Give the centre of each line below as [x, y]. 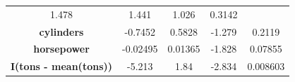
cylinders [61, 31]
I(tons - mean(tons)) [62, 66]
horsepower [61, 49]
